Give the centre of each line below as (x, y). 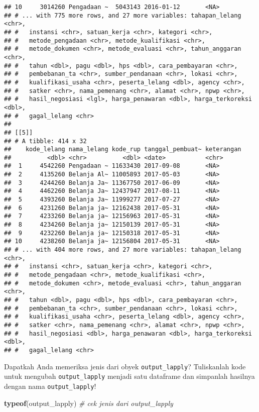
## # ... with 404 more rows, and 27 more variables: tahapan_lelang (123, 250)
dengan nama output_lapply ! (50, 386)
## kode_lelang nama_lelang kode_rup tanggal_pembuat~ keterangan (123, 149)
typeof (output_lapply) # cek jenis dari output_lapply (89, 403)
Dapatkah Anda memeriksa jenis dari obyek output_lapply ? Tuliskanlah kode (125, 366)
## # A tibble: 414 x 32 (45, 141)
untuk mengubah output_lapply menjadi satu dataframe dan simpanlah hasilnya (129, 376)
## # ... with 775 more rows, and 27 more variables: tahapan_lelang (123, 15)
